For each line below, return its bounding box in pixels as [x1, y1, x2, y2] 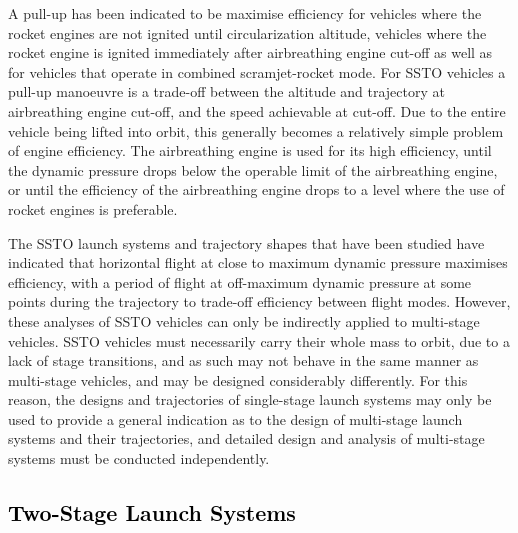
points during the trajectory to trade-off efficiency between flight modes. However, [8, 291, 511, 312]
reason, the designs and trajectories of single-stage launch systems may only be [8, 389, 492, 410]
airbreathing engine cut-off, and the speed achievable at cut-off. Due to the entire [8, 100, 506, 121]
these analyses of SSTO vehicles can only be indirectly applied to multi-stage [8, 310, 480, 331]
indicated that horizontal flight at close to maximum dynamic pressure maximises [8, 252, 508, 273]
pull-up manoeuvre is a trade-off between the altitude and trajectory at [8, 81, 445, 102]
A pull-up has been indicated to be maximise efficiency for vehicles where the [8, 3, 482, 23]
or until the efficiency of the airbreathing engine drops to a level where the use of [8, 179, 505, 200]
